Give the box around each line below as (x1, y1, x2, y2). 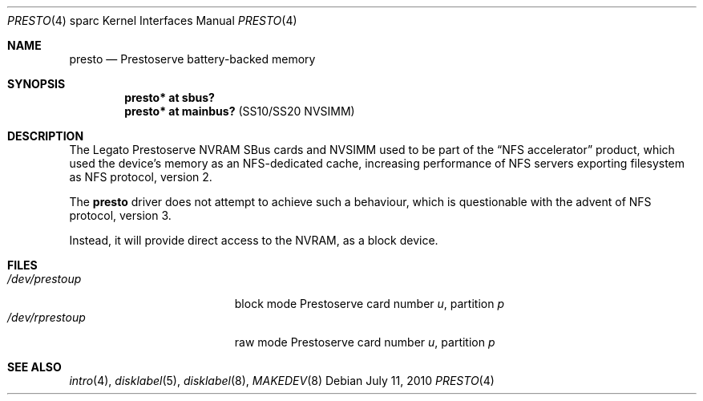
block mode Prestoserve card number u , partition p (234, 297, 504, 310)
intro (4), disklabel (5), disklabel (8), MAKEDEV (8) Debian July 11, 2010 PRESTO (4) (69, 374, 495, 387)
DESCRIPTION (7, 129, 84, 143)
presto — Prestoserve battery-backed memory (69, 52, 316, 66)
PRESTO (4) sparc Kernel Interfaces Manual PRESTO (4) (7, 14, 297, 27)
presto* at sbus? (124, 91, 215, 104)
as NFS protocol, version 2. (69, 170, 212, 184)
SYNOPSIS (7, 77, 66, 91)
